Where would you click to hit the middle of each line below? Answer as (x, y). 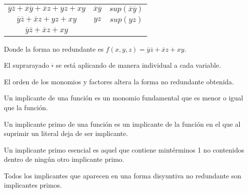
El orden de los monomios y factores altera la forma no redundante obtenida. (119, 81)
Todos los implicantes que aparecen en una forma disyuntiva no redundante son (123, 175)
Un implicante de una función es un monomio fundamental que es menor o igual (124, 98)
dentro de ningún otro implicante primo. (64, 159)
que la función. (26, 107)
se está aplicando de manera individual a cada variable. (138, 65)
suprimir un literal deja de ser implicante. (66, 133)
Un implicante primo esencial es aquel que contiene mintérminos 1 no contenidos (124, 149)
